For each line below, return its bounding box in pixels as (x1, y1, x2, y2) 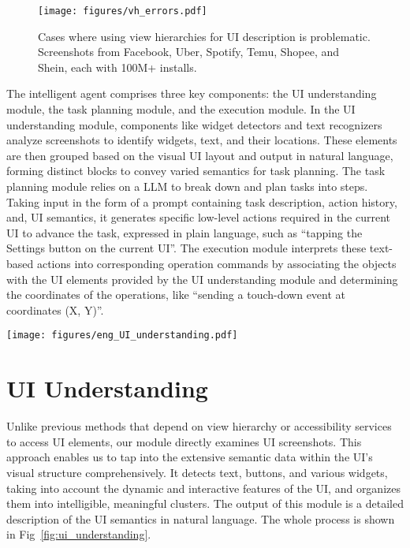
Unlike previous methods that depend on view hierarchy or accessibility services (6, 418, 392, 434)
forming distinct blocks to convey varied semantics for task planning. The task (6, 162, 386, 179)
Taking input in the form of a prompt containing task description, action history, (6, 193, 397, 210)
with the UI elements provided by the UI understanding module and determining (6, 270, 398, 287)
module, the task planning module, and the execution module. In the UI (6, 101, 356, 117)
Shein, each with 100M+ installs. (38, 58, 197, 75)
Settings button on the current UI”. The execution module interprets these (6, 240, 367, 256)
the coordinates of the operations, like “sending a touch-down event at (6, 286, 346, 303)
